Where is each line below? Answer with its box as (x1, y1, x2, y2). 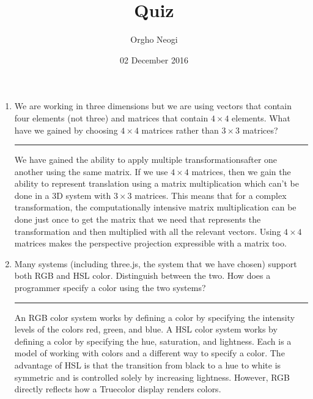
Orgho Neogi (130, 33, 178, 46)
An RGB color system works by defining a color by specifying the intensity (14, 311, 295, 323)
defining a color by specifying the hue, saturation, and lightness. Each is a (14, 334, 292, 347)
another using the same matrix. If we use (14, 165, 168, 178)
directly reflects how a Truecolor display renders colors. (14, 383, 221, 395)
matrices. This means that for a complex (134, 189, 287, 201)
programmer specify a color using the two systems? (14, 281, 206, 294)
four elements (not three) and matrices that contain (14, 111, 208, 124)
